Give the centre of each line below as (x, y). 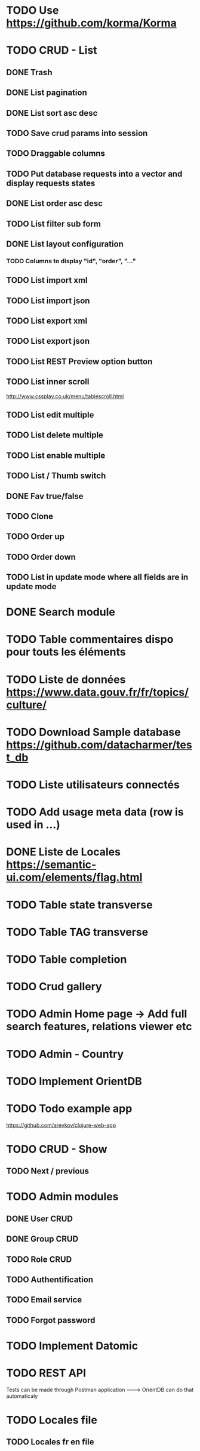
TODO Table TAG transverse (77, 932)
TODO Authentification (50, 1279)
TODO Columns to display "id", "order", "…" (71, 261)
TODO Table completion (67, 959)
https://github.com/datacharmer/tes (99, 745)
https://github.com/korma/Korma (92, 23)
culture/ (26, 705)
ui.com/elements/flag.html (74, 877)
